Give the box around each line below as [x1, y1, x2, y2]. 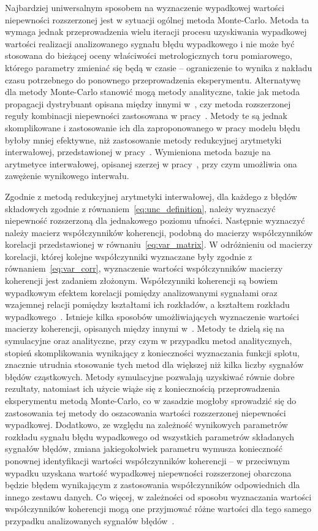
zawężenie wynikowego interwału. [5, 169, 129, 182]
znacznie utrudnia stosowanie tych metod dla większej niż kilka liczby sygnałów [5, 358, 304, 371]
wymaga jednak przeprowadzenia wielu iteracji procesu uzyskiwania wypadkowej [5, 25, 307, 38]
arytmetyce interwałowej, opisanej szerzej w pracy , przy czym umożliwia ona [5, 157, 297, 170]
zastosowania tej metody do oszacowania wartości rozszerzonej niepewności [5, 406, 286, 419]
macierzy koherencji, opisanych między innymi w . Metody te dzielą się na [5, 322, 285, 335]
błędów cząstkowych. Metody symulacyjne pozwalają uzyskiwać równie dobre [5, 370, 295, 383]
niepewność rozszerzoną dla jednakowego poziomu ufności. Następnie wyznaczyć [5, 214, 305, 227]
